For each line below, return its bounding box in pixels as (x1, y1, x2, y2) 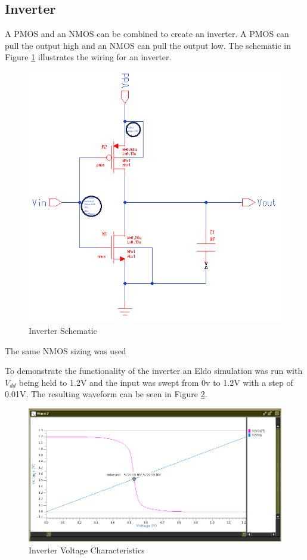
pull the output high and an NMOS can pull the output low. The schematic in (5, 39, 292, 51)
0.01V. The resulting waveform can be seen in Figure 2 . (5, 388, 207, 400)
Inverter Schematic (29, 324, 97, 336)
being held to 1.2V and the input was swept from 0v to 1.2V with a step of (18, 376, 293, 388)
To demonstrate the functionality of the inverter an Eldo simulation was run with (5, 364, 303, 377)
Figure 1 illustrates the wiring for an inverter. (5, 51, 172, 63)
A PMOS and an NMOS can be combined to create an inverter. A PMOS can (5, 27, 289, 40)
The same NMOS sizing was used (5, 344, 126, 357)
